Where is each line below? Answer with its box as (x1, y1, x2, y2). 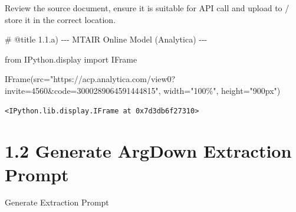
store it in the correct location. (5, 13, 116, 25)
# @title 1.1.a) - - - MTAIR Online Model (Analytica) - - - (5, 33, 208, 45)
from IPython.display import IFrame (5, 53, 137, 65)
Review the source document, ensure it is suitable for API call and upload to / (5, 2, 290, 14)
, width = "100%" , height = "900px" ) (158, 84, 281, 96)
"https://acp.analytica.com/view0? (50, 73, 176, 85)
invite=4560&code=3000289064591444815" (5, 84, 159, 96)
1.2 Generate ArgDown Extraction (5, 139, 292, 163)
